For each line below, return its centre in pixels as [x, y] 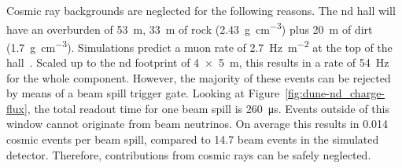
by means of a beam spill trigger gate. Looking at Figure [143, 93]
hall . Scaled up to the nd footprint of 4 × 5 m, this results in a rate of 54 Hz [198, 62]
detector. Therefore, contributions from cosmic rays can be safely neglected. [189, 154]
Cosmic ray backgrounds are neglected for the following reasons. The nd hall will [201, 10]
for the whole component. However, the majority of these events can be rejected [199, 77]
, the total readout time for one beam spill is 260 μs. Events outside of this [208, 108]
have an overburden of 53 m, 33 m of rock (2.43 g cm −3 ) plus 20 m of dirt [190, 27]
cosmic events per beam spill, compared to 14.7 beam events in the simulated [193, 139]
